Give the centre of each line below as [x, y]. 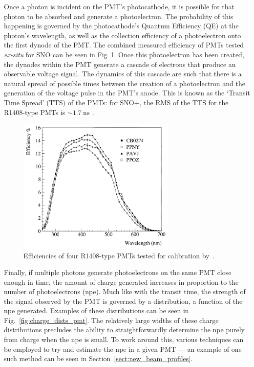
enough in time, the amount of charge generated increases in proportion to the [121, 282]
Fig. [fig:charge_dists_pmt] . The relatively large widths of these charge [111, 320]
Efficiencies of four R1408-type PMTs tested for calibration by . [119, 256]
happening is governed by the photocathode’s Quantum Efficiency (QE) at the [121, 26]
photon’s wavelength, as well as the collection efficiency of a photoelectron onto [123, 35]
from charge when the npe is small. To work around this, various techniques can [124, 339]
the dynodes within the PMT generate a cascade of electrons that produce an [120, 64]
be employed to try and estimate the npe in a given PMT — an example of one [123, 349]
